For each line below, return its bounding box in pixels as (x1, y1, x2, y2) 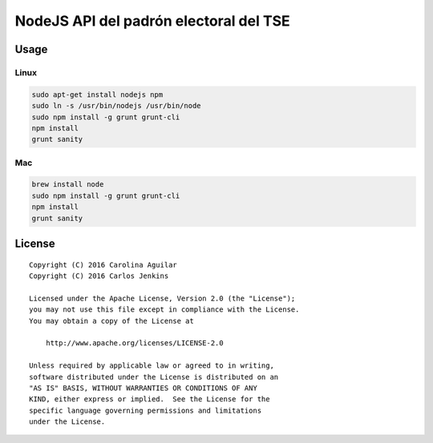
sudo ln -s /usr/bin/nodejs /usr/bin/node (31, 101, 201, 111)
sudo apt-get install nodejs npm (31, 90, 164, 99)
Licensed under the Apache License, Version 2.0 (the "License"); (29, 293, 296, 303)
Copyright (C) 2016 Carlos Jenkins (29, 271, 169, 280)
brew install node (31, 180, 104, 189)
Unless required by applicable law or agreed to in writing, (29, 361, 274, 370)
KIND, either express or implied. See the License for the (29, 395, 270, 404)
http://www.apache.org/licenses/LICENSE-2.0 (45, 339, 224, 348)
